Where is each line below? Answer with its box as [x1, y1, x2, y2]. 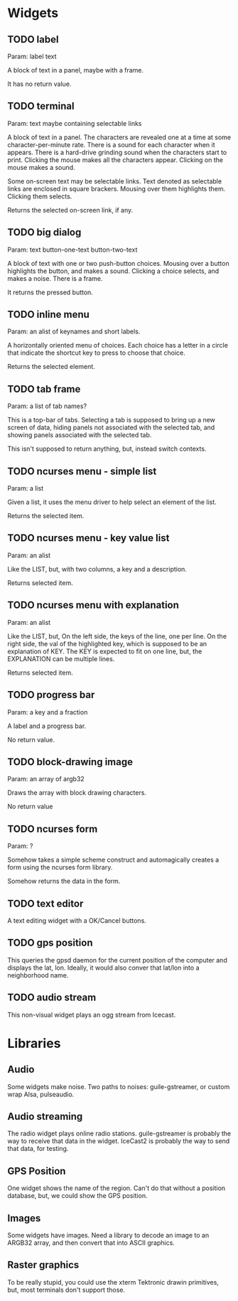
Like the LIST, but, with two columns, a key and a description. [7, 564, 187, 573]
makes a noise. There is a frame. [7, 274, 103, 282]
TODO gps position [7, 937, 94, 949]
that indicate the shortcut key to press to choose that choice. [7, 348, 186, 357]
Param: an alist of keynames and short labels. [7, 327, 141, 336]
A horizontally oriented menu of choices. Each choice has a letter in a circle [7, 341, 229, 350]
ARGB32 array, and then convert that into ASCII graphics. [7, 1238, 175, 1247]
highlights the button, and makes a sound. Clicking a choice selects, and [7, 267, 220, 275]
